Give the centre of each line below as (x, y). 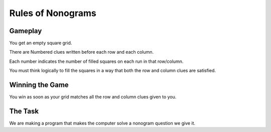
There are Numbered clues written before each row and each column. (82, 52)
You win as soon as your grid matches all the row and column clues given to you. (93, 97)
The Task (24, 111)
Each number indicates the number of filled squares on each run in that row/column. (96, 61)
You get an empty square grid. (41, 43)
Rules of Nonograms (53, 13)
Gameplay (26, 31)
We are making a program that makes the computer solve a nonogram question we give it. (102, 123)
